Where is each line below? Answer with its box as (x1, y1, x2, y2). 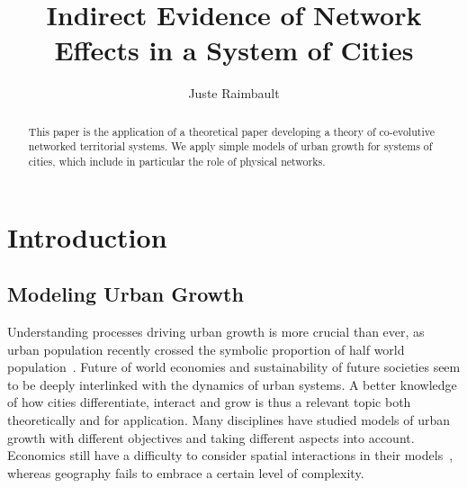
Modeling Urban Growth (7, 280, 244, 308)
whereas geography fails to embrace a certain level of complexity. (7, 463, 364, 482)
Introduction (7, 218, 167, 255)
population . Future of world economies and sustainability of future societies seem (7, 357, 461, 376)
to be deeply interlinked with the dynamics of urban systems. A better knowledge (7, 375, 457, 393)
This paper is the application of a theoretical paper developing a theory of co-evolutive (28, 123, 435, 139)
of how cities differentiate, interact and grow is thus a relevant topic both (7, 393, 411, 411)
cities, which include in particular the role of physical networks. (28, 154, 326, 169)
